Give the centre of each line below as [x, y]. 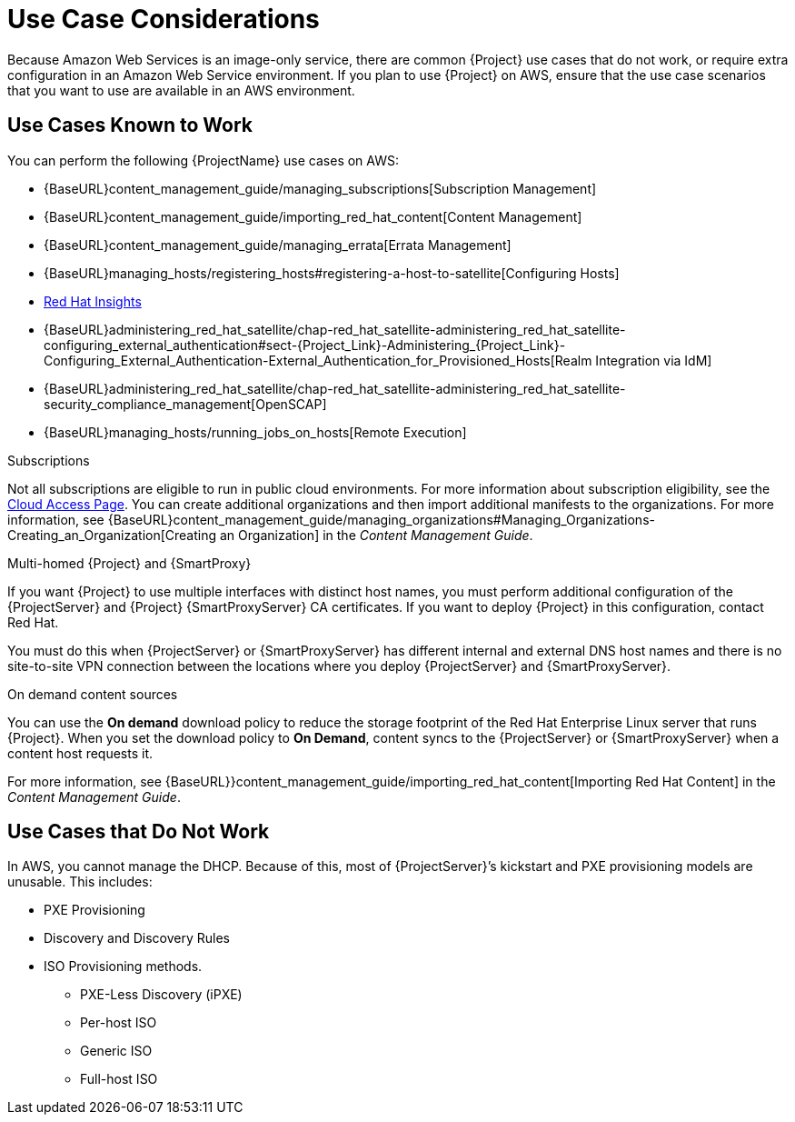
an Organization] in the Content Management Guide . [376, 535]
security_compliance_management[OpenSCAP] [185, 404]
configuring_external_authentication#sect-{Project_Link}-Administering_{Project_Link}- [305, 345]
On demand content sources [93, 694]
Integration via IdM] [654, 360]
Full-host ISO [119, 1079]
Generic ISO [116, 1051]
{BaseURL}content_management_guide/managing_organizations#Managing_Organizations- [381, 519]
